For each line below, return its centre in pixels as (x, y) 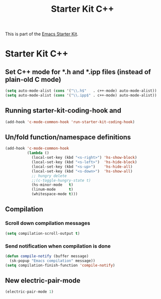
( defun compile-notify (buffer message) (47, 256)
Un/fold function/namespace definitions (68, 137)
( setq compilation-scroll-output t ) (42, 233)
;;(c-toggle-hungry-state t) (61, 180)
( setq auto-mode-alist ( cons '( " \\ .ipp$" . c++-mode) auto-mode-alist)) (81, 96)
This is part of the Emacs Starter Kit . (42, 34)
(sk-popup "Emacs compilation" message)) (53, 261)
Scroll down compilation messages (48, 223)
